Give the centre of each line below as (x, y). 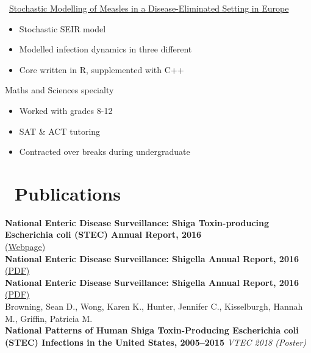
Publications (68, 193)
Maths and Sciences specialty (59, 90)
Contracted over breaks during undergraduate (105, 152)
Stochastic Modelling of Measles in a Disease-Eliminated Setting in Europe (149, 8)
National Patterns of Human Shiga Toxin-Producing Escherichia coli (152, 330)
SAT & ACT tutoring (60, 131)
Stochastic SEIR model (63, 28)
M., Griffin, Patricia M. (49, 318)
